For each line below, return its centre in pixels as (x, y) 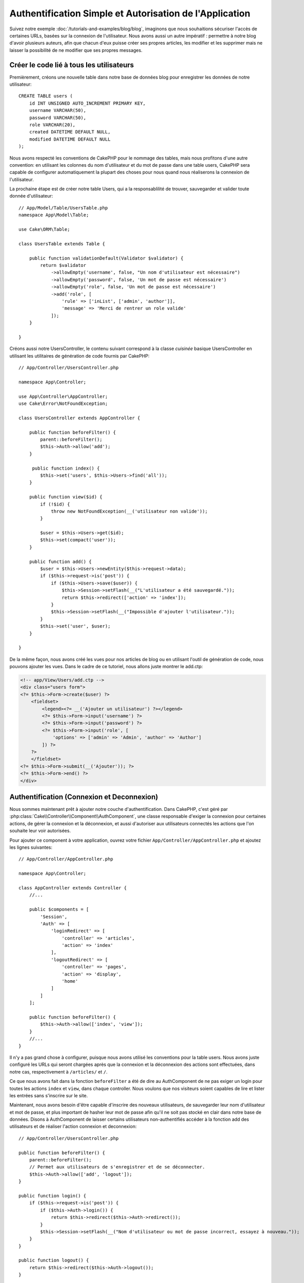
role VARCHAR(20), (52, 125)
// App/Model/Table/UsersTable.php (63, 208)
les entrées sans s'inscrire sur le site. (49, 1095)
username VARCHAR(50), (58, 111)
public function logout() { (54, 1260)
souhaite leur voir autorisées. (40, 831)
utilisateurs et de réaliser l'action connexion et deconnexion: (73, 1126)
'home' (70, 981)
